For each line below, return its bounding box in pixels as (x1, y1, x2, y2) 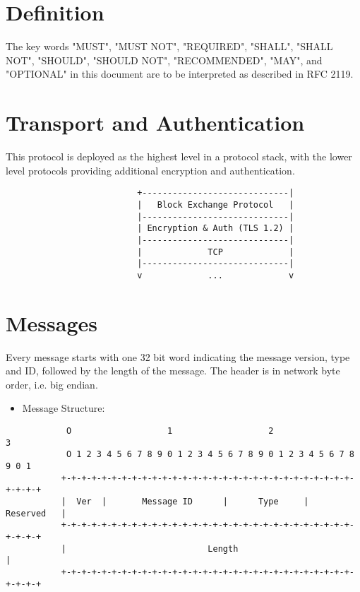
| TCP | (137, 247, 294, 257)
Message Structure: (22, 401, 105, 415)
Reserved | (6, 508, 66, 519)
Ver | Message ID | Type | (76, 496, 309, 507)
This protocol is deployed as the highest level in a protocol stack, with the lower (6, 149, 352, 164)
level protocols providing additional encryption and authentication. (6, 162, 295, 177)
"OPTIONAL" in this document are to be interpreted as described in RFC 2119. (6, 66, 354, 81)
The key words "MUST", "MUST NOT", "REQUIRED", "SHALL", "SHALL (6, 39, 333, 54)
